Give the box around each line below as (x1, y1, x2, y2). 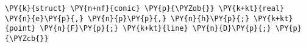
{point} (5, 24, 36, 33)
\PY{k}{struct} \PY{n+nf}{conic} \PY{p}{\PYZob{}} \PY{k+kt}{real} (5, 4, 285, 13)
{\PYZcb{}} (5, 34, 49, 43)
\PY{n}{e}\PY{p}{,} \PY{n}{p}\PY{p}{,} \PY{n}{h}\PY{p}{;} (5, 14, 249, 23)
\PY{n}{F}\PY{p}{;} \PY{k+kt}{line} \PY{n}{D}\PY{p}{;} (40, 24, 271, 33)
